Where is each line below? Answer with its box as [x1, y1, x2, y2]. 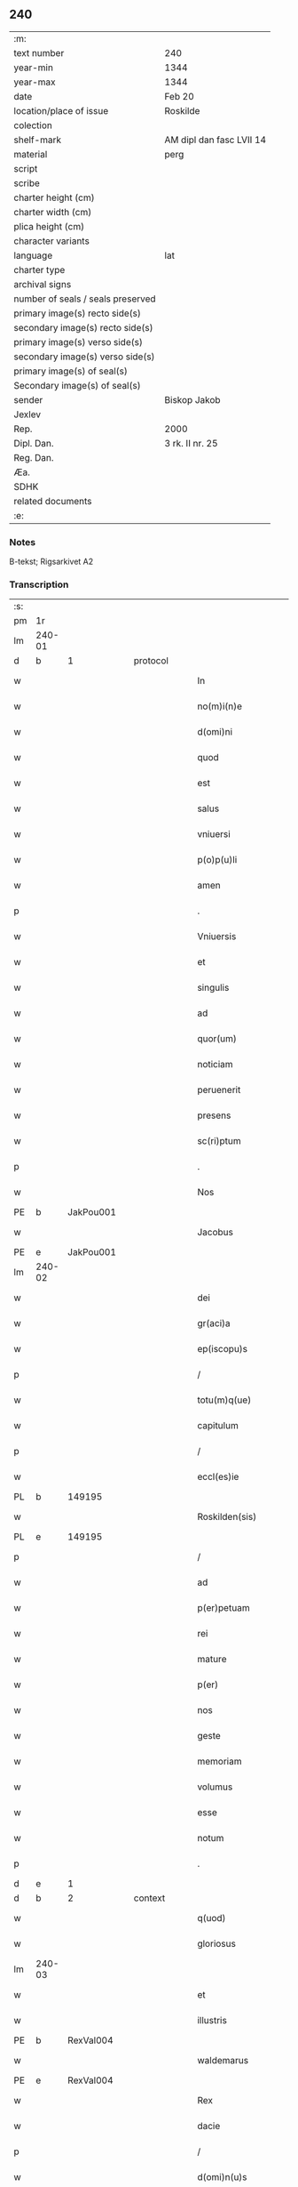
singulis [197, 982, 230, 994]
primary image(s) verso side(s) [13, 335, 144, 348]
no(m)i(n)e [197, 700, 242, 712]
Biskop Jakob [164, 393, 221, 406]
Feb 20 [164, 90, 195, 102]
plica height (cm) [13, 220, 85, 232]
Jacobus [197, 1226, 233, 1239]
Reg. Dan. [13, 451, 55, 463]
